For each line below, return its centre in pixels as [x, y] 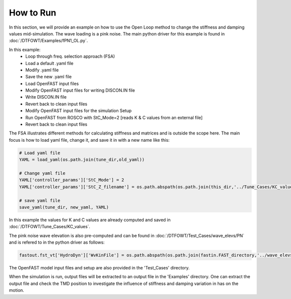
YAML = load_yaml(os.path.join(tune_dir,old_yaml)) [82, 160]
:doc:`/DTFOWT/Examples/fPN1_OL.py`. [48, 41]
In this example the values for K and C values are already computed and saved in [90, 220]
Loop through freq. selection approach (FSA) [70, 56]
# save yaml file [40, 200]
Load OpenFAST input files [52, 83]
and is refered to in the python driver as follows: [57, 242]
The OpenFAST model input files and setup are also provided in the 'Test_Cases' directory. [99, 268]
